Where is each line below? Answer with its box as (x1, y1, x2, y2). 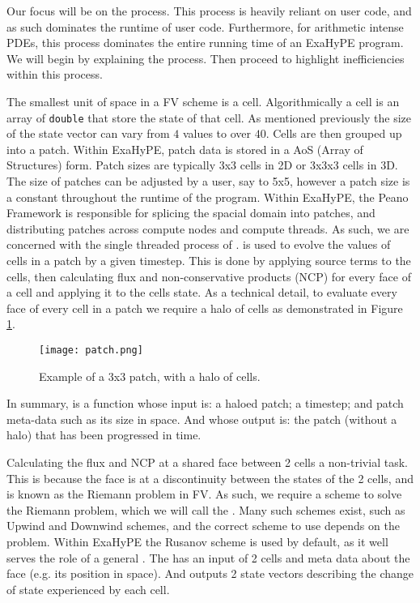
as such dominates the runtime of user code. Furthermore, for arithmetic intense (6, 18, 404, 35)
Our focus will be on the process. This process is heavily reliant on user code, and (6, 2, 412, 19)
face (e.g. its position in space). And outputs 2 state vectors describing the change (6, 565, 414, 582)
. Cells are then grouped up (265, 125, 402, 142)
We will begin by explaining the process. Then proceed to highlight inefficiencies (6, 49, 405, 66)
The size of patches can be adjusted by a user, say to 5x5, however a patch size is (6, 173, 410, 189)
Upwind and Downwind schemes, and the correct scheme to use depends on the (6, 517, 400, 534)
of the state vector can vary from (6, 125, 170, 142)
